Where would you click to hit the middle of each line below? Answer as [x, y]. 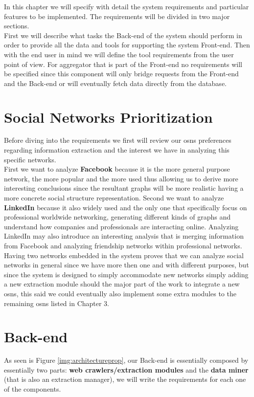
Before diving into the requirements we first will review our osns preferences [118, 140]
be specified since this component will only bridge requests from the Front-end [121, 74]
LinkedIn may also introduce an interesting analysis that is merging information [124, 236]
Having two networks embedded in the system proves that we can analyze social [124, 255]
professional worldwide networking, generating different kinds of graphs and [117, 217]
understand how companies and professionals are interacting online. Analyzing [121, 226]
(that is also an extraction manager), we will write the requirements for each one [125, 379]
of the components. [33, 389]
